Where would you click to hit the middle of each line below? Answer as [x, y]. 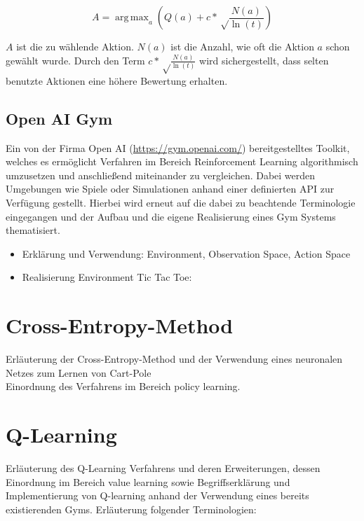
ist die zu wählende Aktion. [75, 46]
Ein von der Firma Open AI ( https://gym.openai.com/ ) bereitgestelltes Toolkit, [178, 147]
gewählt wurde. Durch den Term [75, 60]
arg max [132, 18]
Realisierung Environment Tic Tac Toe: [107, 277]
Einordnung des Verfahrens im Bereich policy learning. [123, 386]
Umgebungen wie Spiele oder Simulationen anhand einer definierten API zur [170, 189]
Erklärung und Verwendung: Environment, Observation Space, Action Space [186, 253]
